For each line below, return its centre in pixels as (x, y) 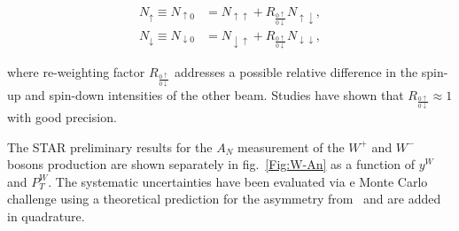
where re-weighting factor (76, 72)
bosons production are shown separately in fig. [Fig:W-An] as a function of (211, 164)
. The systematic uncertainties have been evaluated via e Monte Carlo (238, 181)
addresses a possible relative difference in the (296, 72)
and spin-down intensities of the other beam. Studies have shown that (214, 94)
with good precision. (62, 117)
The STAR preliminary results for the (110, 146)
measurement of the (291, 146)
